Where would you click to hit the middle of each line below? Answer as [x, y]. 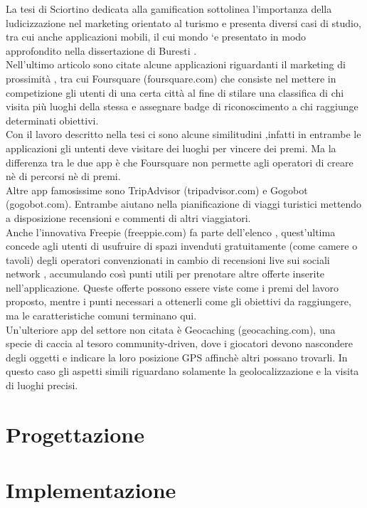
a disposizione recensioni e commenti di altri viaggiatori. [128, 217]
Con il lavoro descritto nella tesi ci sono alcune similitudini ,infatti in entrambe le [183, 134]
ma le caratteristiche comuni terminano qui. [101, 316]
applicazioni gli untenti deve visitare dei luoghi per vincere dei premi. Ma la [171, 148]
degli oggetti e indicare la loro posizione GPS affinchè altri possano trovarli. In [177, 357]
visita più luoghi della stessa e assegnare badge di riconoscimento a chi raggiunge [182, 106]
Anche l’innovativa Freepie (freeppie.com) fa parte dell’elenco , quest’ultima [171, 232]
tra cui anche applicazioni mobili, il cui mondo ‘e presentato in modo [156, 37]
